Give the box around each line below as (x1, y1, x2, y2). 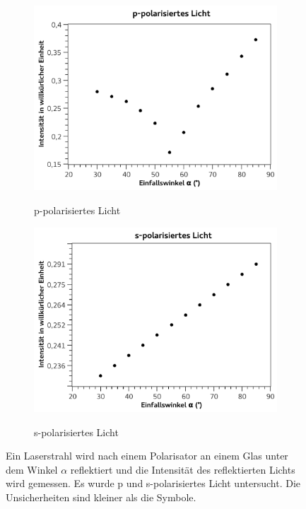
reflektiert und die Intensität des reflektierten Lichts (70, 462, 295, 476)
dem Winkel (6, 462, 58, 476)
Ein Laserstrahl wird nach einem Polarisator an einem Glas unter (6, 448, 288, 463)
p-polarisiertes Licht (34, 202, 121, 217)
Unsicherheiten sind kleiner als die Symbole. (6, 489, 196, 504)
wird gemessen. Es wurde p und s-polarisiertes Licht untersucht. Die (6, 476, 301, 491)
